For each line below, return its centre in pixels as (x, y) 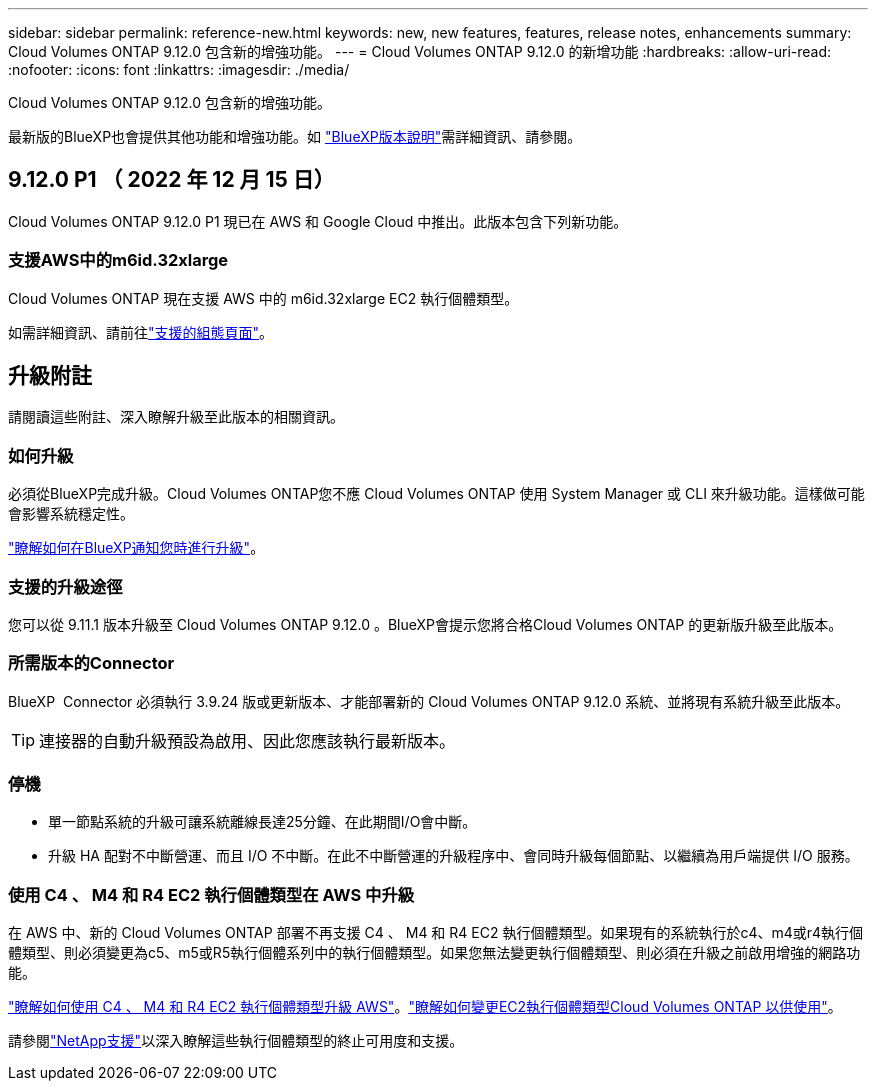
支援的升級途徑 (65, 586)
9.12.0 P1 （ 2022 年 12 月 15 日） (171, 180)
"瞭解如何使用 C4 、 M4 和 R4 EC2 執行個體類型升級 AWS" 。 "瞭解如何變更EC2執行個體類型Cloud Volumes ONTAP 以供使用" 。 (425, 1007)
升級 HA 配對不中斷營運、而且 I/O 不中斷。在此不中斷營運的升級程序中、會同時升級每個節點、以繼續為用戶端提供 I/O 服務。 (453, 856)
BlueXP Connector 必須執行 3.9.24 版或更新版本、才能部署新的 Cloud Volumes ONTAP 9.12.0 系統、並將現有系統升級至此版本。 (429, 701)
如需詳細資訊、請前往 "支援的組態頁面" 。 (141, 332)
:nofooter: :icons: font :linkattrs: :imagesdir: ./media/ (179, 69)
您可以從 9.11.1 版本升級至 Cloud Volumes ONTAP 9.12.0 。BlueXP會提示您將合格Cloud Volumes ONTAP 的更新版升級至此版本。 (425, 624)
